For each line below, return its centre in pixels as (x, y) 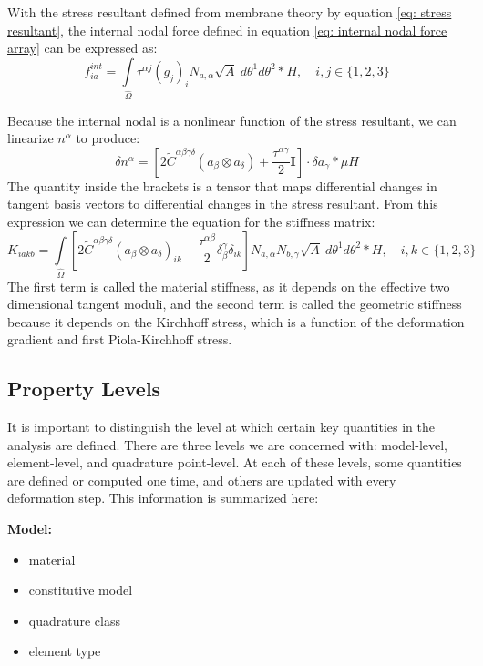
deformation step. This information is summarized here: (163, 498)
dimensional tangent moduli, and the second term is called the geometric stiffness (235, 304)
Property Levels (84, 389)
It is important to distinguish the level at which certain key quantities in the (221, 427)
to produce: (108, 138)
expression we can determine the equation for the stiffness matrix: (191, 222)
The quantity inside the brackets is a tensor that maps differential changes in (222, 185)
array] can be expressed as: (82, 48)
